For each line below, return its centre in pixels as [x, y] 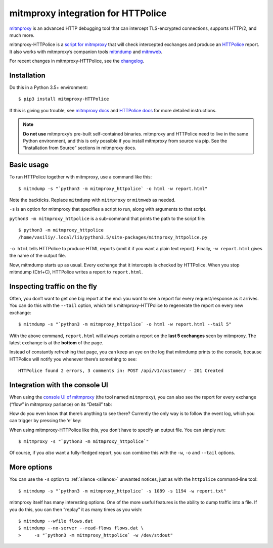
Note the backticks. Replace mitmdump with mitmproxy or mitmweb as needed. [93, 200]
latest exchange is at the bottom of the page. [56, 343]
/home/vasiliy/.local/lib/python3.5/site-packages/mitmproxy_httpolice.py [113, 237]
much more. [22, 35]
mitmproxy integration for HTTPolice [88, 13]
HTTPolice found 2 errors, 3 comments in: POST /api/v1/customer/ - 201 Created [121, 371]
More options [31, 467]
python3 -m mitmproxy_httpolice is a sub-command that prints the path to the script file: [107, 218]
